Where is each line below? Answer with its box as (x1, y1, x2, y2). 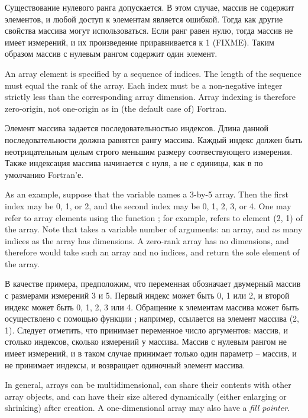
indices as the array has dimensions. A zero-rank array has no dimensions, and (5, 234, 289, 247)
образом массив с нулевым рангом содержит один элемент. (5, 47, 218, 60)
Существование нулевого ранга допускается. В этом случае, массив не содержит (5, 1, 294, 13)
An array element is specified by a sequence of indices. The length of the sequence (5, 67, 301, 79)
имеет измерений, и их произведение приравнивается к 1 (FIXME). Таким (5, 35, 274, 48)
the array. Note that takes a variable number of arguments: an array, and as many (5, 223, 303, 235)
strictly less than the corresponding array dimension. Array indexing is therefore (5, 90, 296, 103)
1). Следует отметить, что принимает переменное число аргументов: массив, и (5, 323, 288, 336)
